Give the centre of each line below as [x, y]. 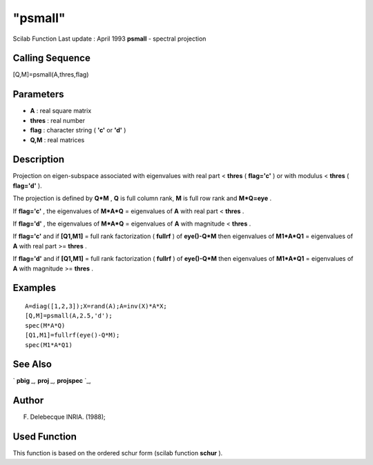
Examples [35, 288]
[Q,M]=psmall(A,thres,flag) [51, 75]
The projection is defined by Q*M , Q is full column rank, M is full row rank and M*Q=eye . [142, 198]
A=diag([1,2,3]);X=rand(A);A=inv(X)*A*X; [96, 306]
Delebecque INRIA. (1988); [68, 417]
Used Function [45, 437]
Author [28, 400]
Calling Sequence [52, 58]
